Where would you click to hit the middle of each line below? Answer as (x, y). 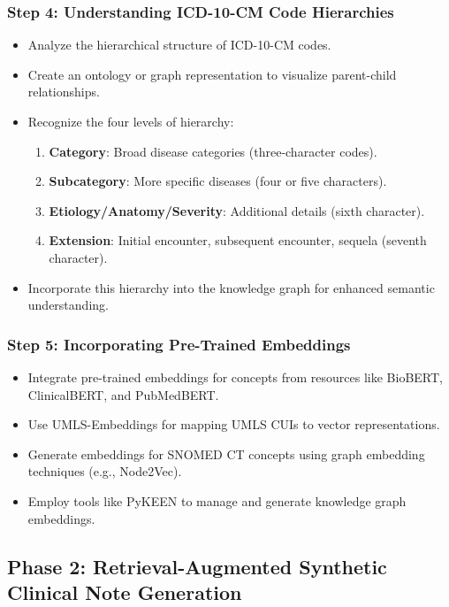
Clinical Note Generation (125, 592)
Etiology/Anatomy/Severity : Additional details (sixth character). (237, 210)
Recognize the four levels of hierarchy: (131, 121)
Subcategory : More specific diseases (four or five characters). (218, 181)
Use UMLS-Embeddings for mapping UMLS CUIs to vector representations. (234, 424)
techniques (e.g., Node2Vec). (105, 471)
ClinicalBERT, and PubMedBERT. (123, 394)
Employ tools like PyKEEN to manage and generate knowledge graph (217, 500)
